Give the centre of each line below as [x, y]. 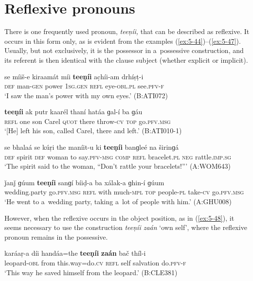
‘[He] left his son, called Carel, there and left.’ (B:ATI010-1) [93, 131]
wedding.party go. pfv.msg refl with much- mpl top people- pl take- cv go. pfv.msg [124, 192]
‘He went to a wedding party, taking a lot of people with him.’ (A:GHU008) [118, 202]
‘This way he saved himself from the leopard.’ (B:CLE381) [91, 272]
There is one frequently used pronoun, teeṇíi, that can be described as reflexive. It [127, 31]
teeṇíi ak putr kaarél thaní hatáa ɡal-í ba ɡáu [73, 112]
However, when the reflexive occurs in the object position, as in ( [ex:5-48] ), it [119, 218]
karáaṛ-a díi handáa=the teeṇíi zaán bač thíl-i [75, 253]
